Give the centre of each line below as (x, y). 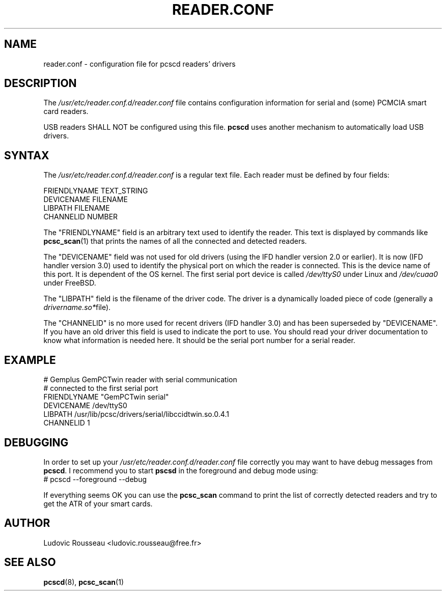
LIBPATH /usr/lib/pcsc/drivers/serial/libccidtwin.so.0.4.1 (136, 414)
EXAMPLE (30, 360)
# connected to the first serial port (101, 388)
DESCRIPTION (40, 83)
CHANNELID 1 (67, 423)
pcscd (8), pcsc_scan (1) (84, 582)
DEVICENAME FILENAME (86, 200)
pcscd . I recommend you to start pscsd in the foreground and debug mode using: (181, 470)
